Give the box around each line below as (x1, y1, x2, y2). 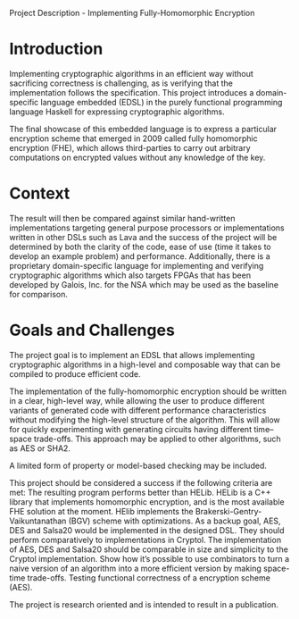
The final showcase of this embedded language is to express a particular (9, 123, 278, 134)
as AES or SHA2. (9, 442, 71, 454)
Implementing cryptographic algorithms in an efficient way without (9, 68, 254, 79)
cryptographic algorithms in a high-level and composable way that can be (9, 359, 281, 370)
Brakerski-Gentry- (195, 506, 262, 516)
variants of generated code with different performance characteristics (9, 405, 267, 415)
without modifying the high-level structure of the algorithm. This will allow (9, 414, 280, 425)
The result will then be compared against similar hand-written (9, 213, 236, 223)
